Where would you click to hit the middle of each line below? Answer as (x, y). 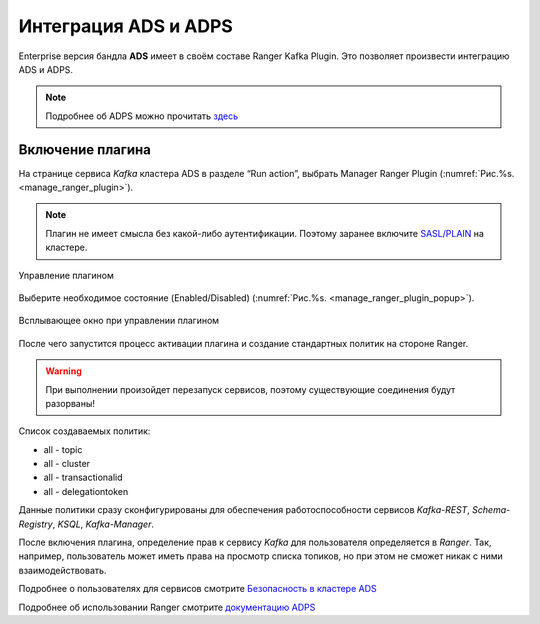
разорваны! (70, 403)
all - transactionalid (83, 477)
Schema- (491, 510)
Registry (36, 524)
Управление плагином (66, 275)
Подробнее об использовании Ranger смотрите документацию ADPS (167, 607)
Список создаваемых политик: (84, 431)
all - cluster (66, 464)
